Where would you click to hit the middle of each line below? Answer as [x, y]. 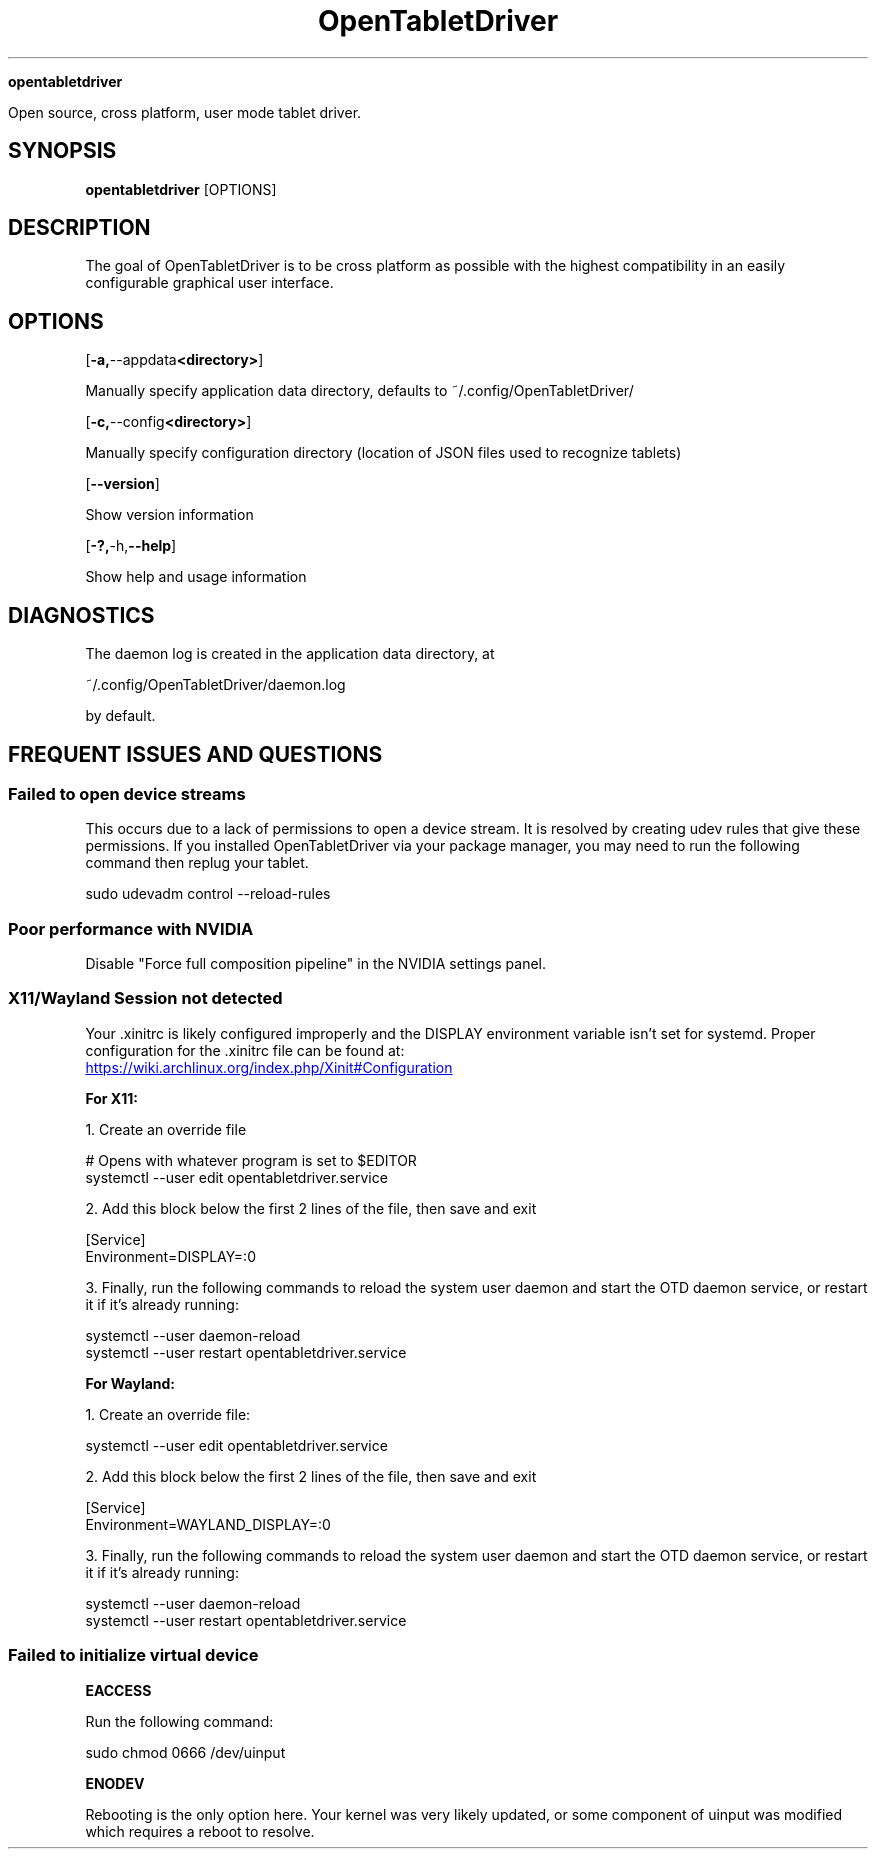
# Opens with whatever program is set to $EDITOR [251, 1160]
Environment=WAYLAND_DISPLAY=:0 [208, 1524]
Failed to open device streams [127, 793]
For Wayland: [130, 1383]
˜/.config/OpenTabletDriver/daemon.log [215, 685]
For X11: [111, 1098]
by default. [120, 716]
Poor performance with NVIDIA [131, 928]
